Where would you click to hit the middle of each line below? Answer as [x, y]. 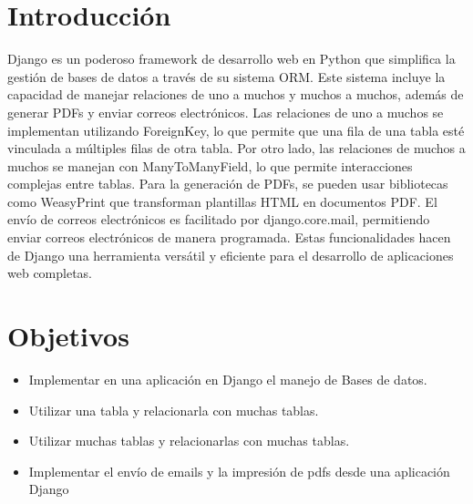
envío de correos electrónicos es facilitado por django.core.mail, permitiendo [219, 219]
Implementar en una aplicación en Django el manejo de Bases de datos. [228, 379]
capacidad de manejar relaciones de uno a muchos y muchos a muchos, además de [236, 94]
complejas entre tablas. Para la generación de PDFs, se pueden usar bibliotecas [228, 184]
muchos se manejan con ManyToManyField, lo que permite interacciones [210, 165]
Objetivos [68, 336]
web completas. [50, 273]
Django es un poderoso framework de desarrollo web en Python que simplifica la [231, 59]
